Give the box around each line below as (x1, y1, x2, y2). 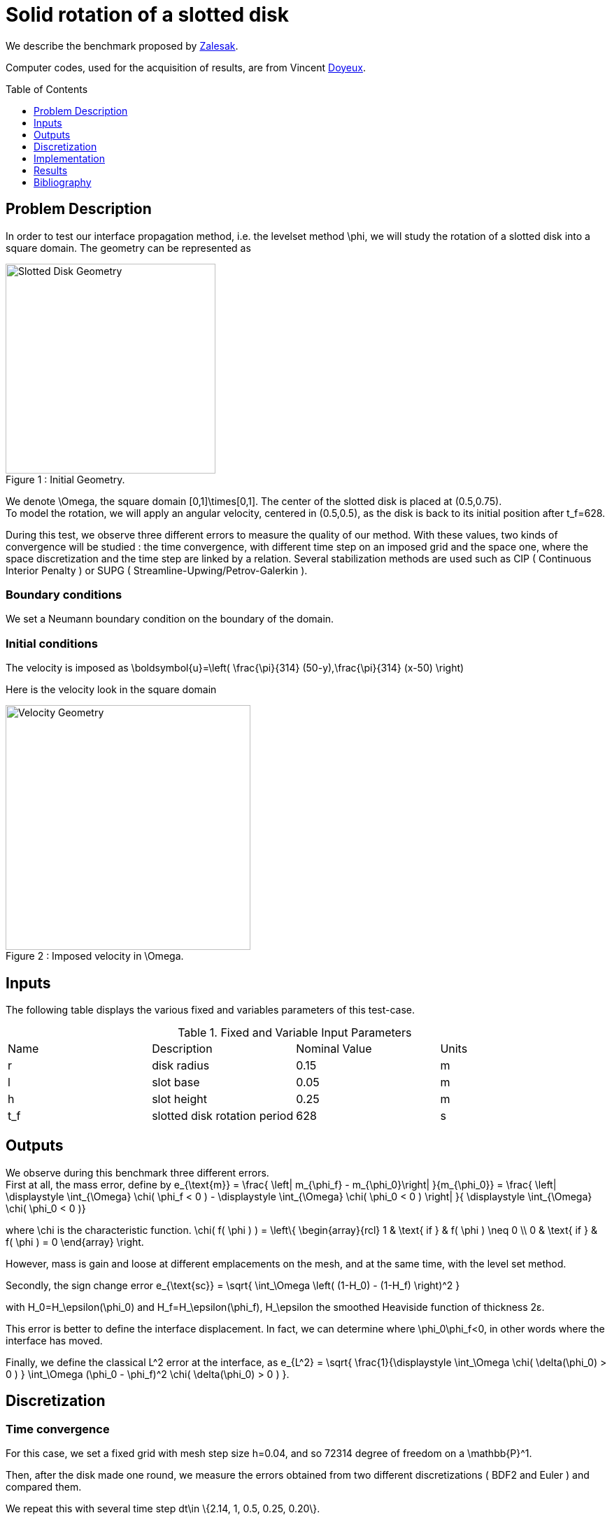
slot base (152, 1074, 200, 1089)
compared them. (6, 1481, 82, 1493)
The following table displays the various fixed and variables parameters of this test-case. (6, 1003, 415, 1016)
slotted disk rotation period (152, 1108, 294, 1123)
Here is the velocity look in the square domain (6, 683, 217, 696)
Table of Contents (6, 83, 88, 95)
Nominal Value (296, 1041, 372, 1056)
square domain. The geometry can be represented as (6, 241, 251, 254)
